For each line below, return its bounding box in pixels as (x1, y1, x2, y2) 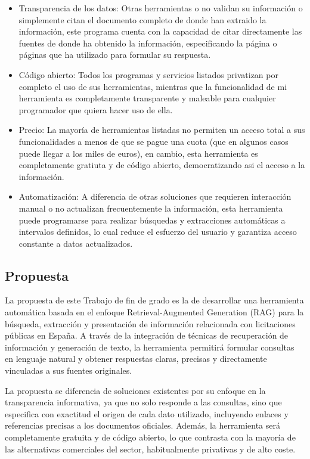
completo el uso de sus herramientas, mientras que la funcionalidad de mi (18, 80, 287, 92)
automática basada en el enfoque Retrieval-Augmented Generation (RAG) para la (5, 306, 304, 318)
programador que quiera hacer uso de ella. (18, 103, 173, 116)
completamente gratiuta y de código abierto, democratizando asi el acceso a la (18, 159, 305, 171)
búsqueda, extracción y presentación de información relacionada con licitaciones (5, 317, 296, 330)
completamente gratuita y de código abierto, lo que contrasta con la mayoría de (5, 431, 296, 444)
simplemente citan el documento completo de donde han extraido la (18, 13, 266, 26)
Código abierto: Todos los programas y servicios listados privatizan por (18, 68, 278, 80)
